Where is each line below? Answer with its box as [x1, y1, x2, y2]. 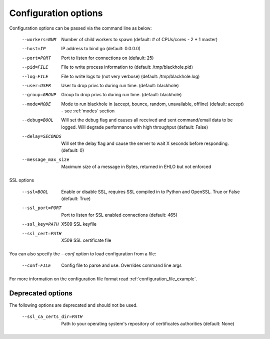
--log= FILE [21, 73, 48, 79]
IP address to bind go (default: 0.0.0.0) [61, 46, 141, 52]
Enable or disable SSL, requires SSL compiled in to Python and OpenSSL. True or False [61, 189, 240, 195]
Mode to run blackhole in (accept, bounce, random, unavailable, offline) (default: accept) [61, 101, 244, 107]
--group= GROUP [21, 92, 56, 98]
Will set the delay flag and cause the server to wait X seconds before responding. [61, 140, 229, 146]
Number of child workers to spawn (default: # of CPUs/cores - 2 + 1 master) [61, 36, 218, 42]
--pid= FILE [21, 64, 48, 70]
